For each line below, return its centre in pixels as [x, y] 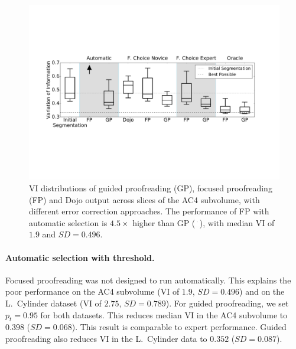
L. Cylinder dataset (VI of [53, 303]
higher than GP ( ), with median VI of [204, 222]
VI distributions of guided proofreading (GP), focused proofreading [151, 188]
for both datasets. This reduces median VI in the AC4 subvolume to [164, 314]
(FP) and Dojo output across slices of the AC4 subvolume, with [144, 199]
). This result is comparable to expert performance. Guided [179, 327]
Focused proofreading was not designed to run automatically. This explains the [148, 280]
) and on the [262, 291]
